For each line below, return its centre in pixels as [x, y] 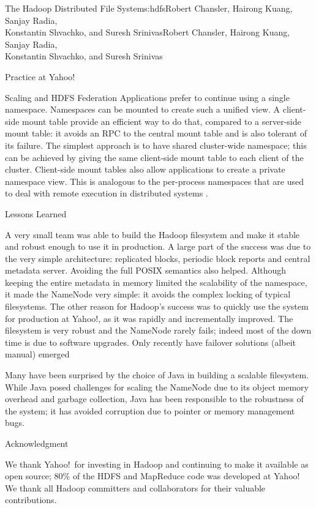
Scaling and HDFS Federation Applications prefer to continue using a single [147, 97]
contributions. [31, 500]
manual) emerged [37, 354]
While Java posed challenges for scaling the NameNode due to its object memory [157, 387]
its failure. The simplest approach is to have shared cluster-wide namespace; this [156, 145]
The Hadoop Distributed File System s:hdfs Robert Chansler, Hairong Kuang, [149, 8]
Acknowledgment [37, 443]
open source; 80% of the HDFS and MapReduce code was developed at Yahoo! [152, 476]
